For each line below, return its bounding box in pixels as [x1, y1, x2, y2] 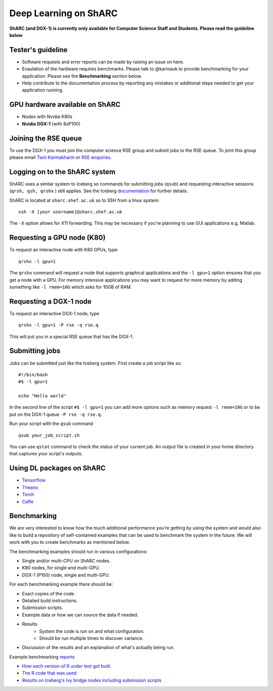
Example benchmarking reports [9, 654, 75, 660]
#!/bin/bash [18, 372, 48, 377]
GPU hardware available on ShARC [9, 100, 121, 109]
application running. [22, 87, 64, 93]
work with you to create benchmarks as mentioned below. [9, 539, 130, 545]
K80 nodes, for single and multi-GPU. [22, 565, 100, 571]
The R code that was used [22, 670, 77, 676]
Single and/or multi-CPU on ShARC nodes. [22, 557, 111, 564]
